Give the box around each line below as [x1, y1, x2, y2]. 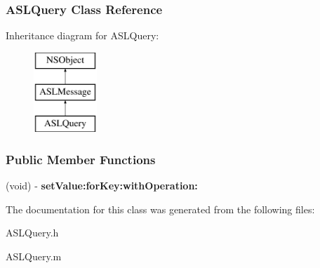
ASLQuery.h [6, 225, 59, 240]
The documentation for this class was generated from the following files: [6, 201, 315, 216]
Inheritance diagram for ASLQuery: [6, 28, 159, 43]
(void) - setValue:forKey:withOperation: [6, 178, 198, 192]
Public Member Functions [6, 150, 156, 168]
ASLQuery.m [6, 248, 62, 263]
